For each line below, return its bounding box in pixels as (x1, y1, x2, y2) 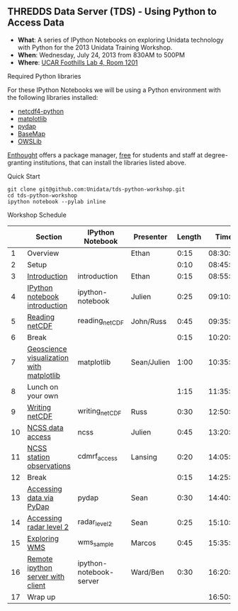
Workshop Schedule (7, 211, 67, 219)
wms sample (77, 537, 114, 549)
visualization (27, 352, 69, 362)
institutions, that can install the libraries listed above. (33, 158, 186, 167)
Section (35, 232, 62, 242)
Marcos (130, 538, 157, 548)
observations (27, 461, 71, 471)
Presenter (133, 232, 168, 242)
